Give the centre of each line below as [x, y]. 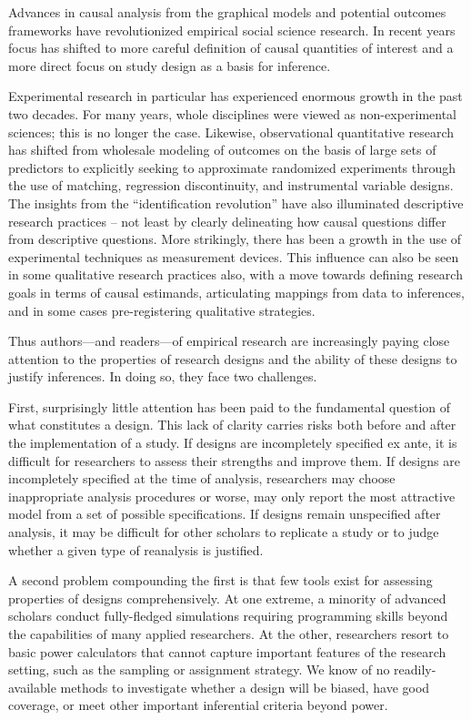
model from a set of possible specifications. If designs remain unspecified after [225, 514]
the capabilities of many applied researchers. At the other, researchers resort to [229, 634]
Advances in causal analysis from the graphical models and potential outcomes [227, 12]
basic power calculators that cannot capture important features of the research [227, 651]
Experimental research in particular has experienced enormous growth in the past [235, 96]
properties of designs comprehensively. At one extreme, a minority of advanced [227, 598]
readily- [415, 669]
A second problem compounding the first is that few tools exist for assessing [220, 580]
